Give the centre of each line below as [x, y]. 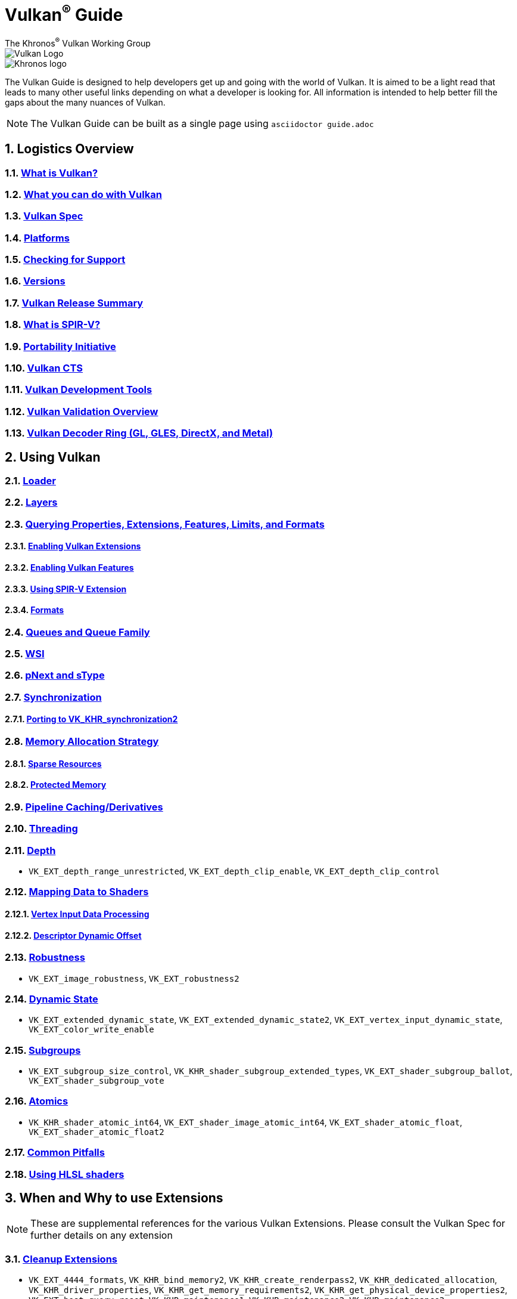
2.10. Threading [41, 829]
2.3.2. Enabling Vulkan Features [69, 567]
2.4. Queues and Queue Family [77, 632]
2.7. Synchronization [53, 697]
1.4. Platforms [37, 238]
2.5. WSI [25, 654]
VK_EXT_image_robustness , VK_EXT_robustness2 [134, 978]
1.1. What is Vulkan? [52, 173]
